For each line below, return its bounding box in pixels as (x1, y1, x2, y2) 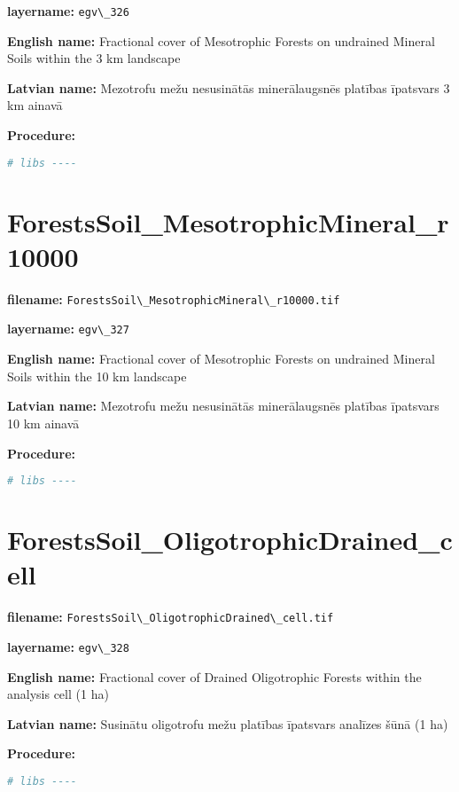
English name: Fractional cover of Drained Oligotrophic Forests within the (7, 667, 422, 686)
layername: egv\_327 (7, 319, 129, 338)
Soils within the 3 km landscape (7, 49, 181, 67)
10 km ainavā (7, 413, 80, 432)
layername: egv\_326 (7, 2, 129, 20)
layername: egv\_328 (7, 637, 129, 655)
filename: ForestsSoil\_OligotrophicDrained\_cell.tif (7, 608, 334, 626)
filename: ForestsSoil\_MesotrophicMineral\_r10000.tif (7, 289, 340, 308)
